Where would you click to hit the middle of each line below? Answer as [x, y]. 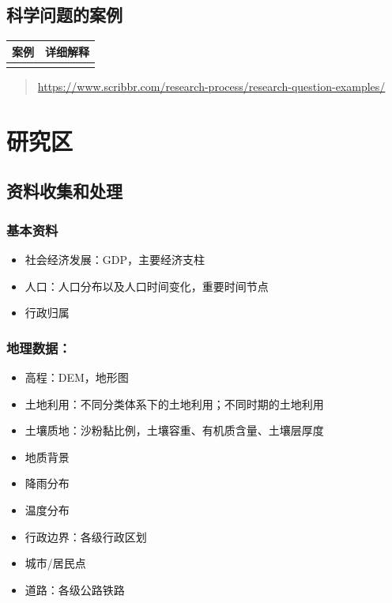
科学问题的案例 [64, 15]
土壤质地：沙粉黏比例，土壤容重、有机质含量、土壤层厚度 [174, 430]
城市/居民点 [55, 563]
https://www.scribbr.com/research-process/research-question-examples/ [211, 87]
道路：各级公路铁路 [75, 589]
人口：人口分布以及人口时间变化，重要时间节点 [147, 286]
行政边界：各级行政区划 [86, 536]
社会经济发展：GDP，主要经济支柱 [115, 260]
